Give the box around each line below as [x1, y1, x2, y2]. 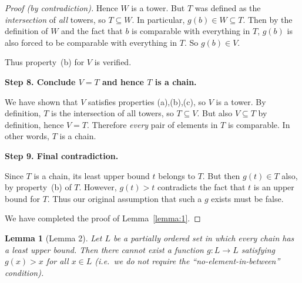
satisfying [241, 243, 275, 255]
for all [46, 255, 69, 267]
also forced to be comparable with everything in [5, 36, 177, 48]
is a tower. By [216, 95, 266, 107]
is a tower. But [131, 2, 185, 14]
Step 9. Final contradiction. [5, 149, 119, 161]
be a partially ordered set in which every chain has [113, 231, 294, 244]
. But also [197, 107, 233, 119]
